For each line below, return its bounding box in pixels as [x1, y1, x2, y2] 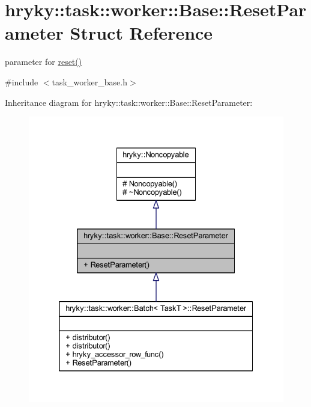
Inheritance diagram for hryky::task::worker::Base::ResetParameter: [5, 96, 253, 108]
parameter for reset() [5, 55, 82, 68]
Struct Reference [70, 20, 213, 45]
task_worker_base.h [52, 75, 128, 88]
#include [5, 75, 38, 88]
